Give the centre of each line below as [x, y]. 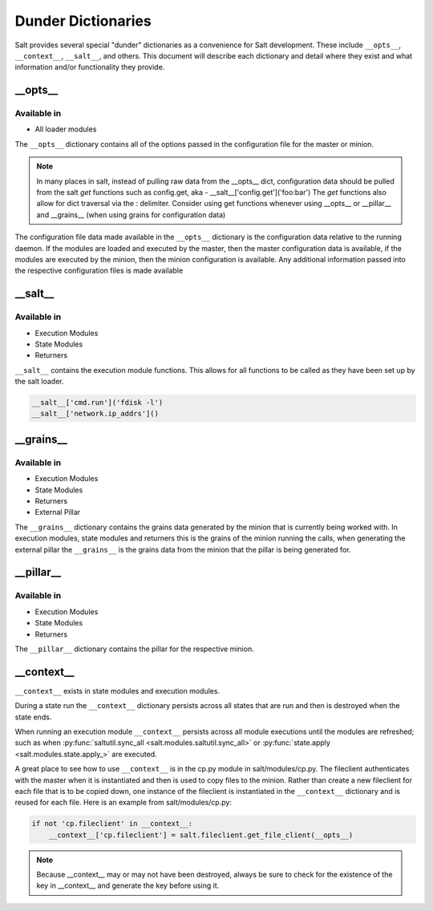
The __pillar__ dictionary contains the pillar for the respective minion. [134, 649]
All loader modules [66, 129]
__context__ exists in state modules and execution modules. [117, 690]
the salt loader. [39, 382]
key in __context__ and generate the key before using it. [128, 885]
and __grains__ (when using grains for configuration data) [131, 215]
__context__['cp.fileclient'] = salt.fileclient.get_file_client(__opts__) [201, 835]
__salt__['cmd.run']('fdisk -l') [97, 403]
